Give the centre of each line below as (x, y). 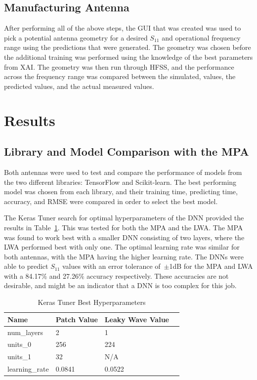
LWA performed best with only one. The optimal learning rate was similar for (122, 247)
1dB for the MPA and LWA (211, 266)
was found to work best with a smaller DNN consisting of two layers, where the (124, 237)
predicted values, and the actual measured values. (79, 86)
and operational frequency (201, 37)
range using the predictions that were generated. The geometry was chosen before (128, 47)
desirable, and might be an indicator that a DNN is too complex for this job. (120, 285)
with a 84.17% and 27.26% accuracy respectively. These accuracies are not (116, 275)
